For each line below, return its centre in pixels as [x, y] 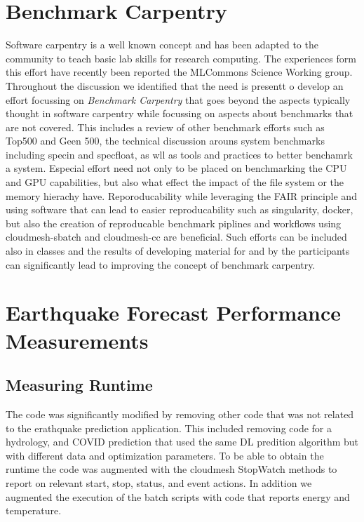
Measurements [77, 340]
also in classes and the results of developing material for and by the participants [178, 251]
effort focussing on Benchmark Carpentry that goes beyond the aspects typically [178, 99]
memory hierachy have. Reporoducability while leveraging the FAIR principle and [181, 195]
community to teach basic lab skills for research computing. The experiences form [181, 58]
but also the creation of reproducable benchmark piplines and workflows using [174, 223]
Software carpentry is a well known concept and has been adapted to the [162, 45]
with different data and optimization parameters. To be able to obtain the [165, 455]
